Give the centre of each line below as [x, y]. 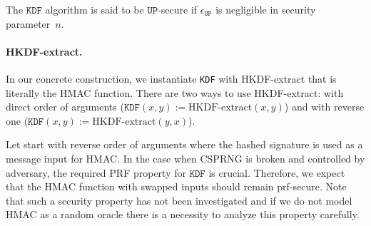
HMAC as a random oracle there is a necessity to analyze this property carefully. [183, 214]
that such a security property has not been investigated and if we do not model [179, 200]
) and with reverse [324, 107]
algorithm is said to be [95, 9]
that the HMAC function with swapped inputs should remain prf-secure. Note [176, 186]
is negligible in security [266, 9]
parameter [28, 23]
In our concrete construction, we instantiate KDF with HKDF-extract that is [171, 78]
